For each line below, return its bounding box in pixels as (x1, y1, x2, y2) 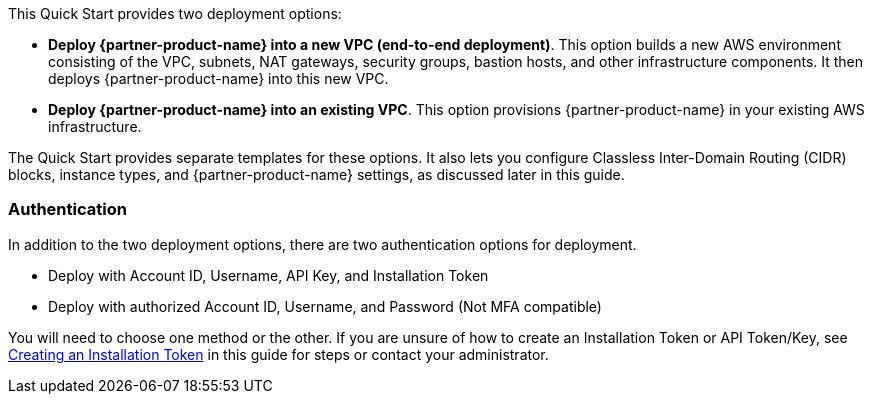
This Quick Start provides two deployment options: (8, 5, 342, 22)
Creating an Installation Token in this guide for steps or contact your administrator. (8, 345, 549, 363)
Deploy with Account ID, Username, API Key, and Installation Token (48, 266, 489, 284)
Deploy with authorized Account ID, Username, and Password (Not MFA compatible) (48, 297, 602, 315)
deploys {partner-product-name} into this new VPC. (48, 70, 389, 87)
